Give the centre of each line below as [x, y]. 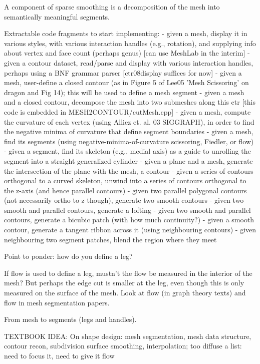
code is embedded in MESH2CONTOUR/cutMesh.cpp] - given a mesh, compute [127, 111]
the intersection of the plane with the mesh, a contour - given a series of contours [129, 170]
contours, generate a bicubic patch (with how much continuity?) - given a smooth [129, 220]
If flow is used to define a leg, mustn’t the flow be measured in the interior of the [128, 273]
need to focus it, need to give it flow [59, 355]
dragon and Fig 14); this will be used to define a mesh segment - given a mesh [124, 92]
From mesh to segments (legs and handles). [70, 319]
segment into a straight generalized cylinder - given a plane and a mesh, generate [128, 160]
